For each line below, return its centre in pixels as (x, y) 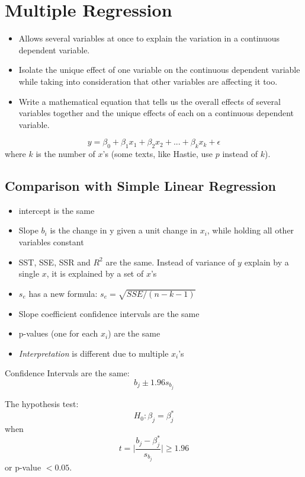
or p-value (23, 467)
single (29, 273)
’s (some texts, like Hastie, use (158, 154)
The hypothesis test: (42, 404)
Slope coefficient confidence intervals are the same (109, 313)
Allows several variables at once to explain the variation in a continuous (149, 38)
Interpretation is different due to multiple (94, 353)
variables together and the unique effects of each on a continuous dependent (156, 113)
